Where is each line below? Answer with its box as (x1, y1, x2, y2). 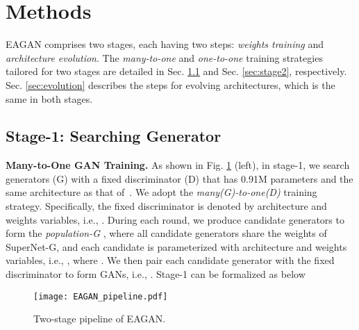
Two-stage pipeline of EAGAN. (33, 311, 166, 326)
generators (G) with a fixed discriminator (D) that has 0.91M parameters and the (6, 171, 353, 185)
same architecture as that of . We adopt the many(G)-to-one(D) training (6, 185, 317, 199)
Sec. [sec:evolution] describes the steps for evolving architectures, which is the (6, 77, 335, 92)
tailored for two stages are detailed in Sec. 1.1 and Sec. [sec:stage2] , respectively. (6, 64, 347, 79)
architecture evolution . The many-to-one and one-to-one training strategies (6, 50, 323, 65)
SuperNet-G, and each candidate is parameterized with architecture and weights (6, 239, 347, 254)
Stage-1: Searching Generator (6, 125, 222, 147)
